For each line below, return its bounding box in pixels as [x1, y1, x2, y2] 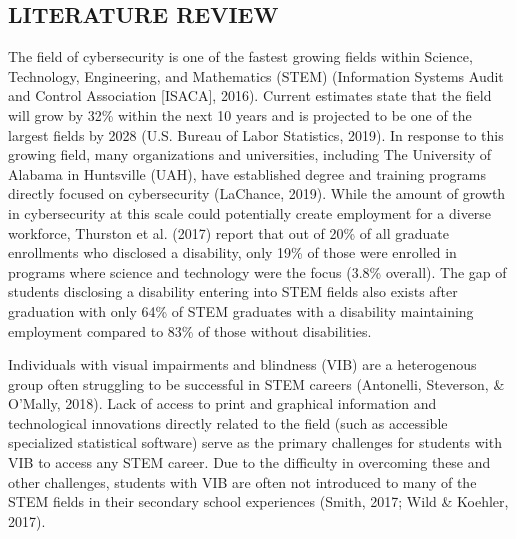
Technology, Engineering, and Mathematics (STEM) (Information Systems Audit [8, 65, 504, 86]
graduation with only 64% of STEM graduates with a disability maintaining [8, 300, 474, 321]
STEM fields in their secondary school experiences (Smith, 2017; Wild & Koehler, [8, 491, 509, 512]
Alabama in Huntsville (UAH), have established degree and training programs [8, 163, 487, 184]
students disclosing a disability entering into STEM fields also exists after [8, 281, 458, 302]
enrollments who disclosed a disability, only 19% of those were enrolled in [8, 242, 457, 263]
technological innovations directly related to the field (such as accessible [8, 412, 448, 433]
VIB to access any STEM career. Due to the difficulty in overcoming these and [8, 452, 491, 473]
